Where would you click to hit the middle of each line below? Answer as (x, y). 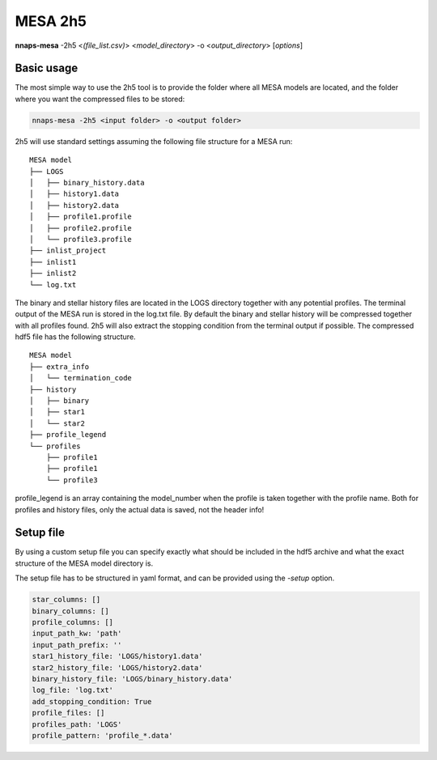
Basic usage (47, 68)
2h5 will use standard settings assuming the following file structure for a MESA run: (154, 141)
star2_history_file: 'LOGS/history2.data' (117, 667)
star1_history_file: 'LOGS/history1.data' (117, 656)
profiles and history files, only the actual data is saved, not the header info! (140, 509)
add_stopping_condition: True (92, 701)
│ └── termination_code (81, 378)
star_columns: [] (66, 600)
